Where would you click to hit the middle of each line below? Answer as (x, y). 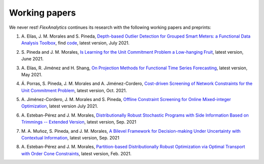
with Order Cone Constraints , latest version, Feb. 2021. (77, 153)
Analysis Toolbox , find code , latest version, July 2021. (75, 43)
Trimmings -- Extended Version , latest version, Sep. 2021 (79, 122)
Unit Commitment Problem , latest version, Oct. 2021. (74, 90)
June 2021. (33, 59)
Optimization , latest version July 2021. (60, 106)
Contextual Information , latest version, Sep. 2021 (70, 138)
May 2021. (32, 74)
